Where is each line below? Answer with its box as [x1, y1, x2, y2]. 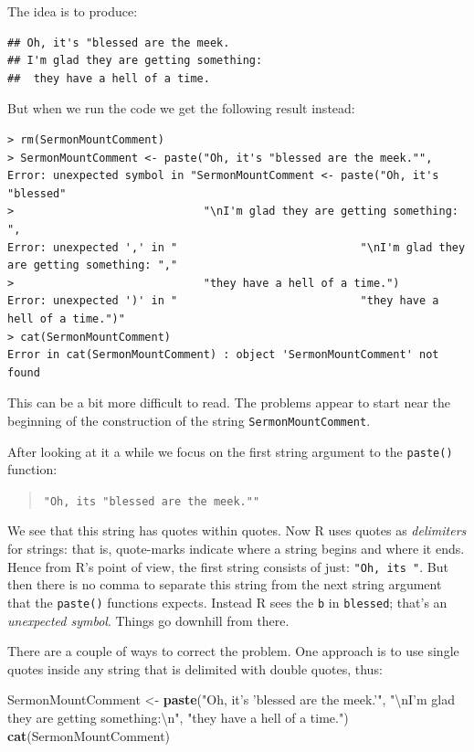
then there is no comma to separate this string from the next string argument [7, 575, 442, 594]
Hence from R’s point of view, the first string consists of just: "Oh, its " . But [7, 556, 448, 576]
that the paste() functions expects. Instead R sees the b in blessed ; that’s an [7, 592, 448, 611]
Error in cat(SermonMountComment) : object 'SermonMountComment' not [7, 348, 439, 362]
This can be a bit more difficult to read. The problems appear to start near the [7, 393, 451, 412]
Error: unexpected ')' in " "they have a [7, 294, 439, 308]
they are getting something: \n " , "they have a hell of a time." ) [7, 707, 349, 726]
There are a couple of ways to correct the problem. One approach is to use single [7, 641, 459, 661]
